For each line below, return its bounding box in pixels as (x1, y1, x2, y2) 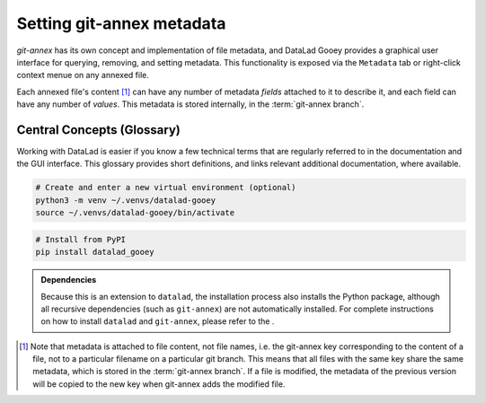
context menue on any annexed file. (16, 70, 150, 81)
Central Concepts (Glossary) (16, 122, 181, 137)
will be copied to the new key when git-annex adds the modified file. (32, 378, 286, 390)
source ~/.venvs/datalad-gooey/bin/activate (35, 207, 235, 218)
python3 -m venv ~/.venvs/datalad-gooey (35, 195, 216, 206)
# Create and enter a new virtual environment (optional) (35, 182, 296, 193)
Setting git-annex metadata (16, 13, 226, 33)
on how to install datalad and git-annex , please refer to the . (40, 316, 275, 327)
